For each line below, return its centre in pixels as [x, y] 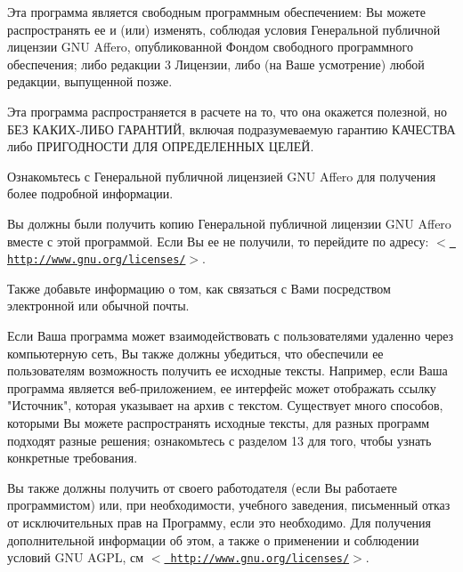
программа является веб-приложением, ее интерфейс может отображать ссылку [222, 387]
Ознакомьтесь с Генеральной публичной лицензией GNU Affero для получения [222, 176]
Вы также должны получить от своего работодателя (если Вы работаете [203, 487]
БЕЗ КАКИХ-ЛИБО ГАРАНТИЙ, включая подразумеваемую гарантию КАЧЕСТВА [231, 129]
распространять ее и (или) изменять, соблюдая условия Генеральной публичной [224, 29]
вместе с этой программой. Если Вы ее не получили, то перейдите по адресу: [218, 241]
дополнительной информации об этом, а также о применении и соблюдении [213, 540]
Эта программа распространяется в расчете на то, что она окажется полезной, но [227, 111]
